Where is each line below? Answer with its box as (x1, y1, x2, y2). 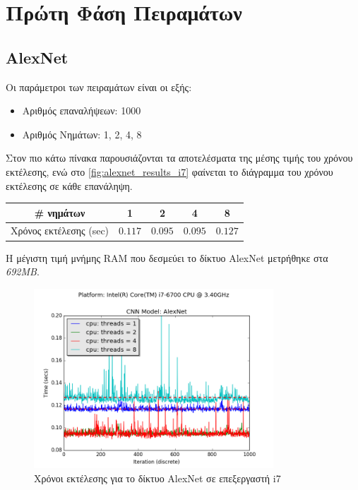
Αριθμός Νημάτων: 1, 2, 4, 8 (22, 126, 142, 141)
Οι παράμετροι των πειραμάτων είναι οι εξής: (6, 79, 192, 94)
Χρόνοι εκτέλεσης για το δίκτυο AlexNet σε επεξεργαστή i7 (34, 470, 281, 485)
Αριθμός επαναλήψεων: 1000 (22, 103, 141, 118)
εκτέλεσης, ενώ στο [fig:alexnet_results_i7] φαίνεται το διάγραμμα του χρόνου (6, 164, 333, 179)
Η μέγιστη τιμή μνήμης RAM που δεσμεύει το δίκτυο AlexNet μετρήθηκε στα (6, 250, 328, 265)
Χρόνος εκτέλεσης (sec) (11, 223, 109, 238)
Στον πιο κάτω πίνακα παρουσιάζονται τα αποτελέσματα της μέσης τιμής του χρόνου (6, 150, 353, 165)
